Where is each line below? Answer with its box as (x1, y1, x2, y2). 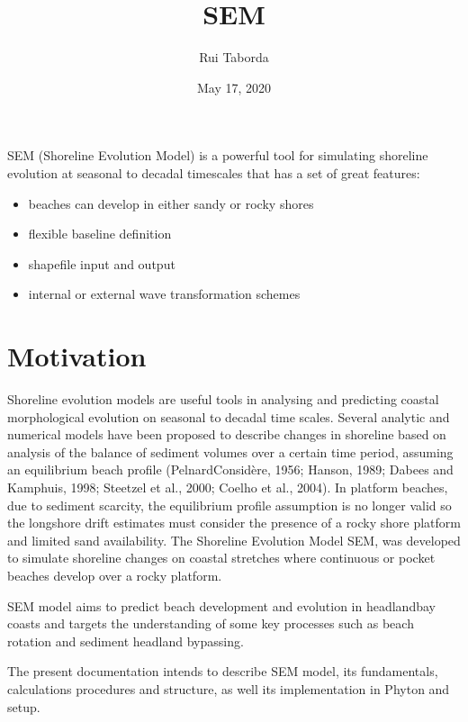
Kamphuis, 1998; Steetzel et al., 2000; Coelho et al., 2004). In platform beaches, (7, 477, 448, 496)
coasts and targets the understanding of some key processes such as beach (7, 614, 414, 633)
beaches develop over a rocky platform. (7, 565, 222, 584)
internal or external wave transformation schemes (28, 284, 301, 303)
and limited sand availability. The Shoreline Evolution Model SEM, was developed (7, 530, 461, 549)
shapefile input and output (28, 254, 175, 273)
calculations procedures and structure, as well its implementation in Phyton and (7, 679, 450, 698)
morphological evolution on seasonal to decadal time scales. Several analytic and (7, 407, 450, 426)
